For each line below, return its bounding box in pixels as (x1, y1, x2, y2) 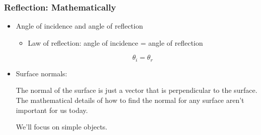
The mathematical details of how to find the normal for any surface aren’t (16, 95, 244, 105)
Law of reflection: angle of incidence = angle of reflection (28, 37, 203, 48)
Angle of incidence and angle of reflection (16, 21, 143, 31)
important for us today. (16, 104, 88, 115)
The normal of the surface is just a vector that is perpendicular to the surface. (16, 85, 257, 95)
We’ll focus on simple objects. (16, 121, 108, 132)
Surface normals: (16, 68, 67, 78)
